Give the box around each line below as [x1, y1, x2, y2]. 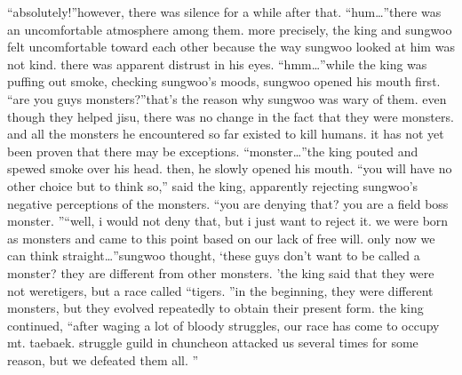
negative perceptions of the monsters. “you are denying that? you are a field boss [7, 194, 449, 212]
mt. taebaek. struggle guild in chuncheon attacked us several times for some [7, 333, 418, 352]
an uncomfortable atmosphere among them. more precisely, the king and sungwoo [7, 20, 452, 38]
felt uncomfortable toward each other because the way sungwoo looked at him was [7, 37, 455, 56]
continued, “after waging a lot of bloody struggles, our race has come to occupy [7, 315, 440, 334]
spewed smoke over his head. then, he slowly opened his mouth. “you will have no [7, 159, 452, 178]
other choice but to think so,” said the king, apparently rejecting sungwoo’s [7, 176, 418, 195]
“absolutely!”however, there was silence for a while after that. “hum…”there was [7, 3, 442, 20]
